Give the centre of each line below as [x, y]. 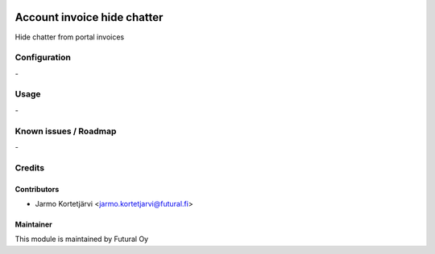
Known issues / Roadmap [66, 131]
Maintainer [33, 224]
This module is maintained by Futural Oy [82, 239]
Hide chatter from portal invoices [70, 37]
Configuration [43, 58]
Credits [29, 167]
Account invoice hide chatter [89, 17]
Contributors [37, 189]
